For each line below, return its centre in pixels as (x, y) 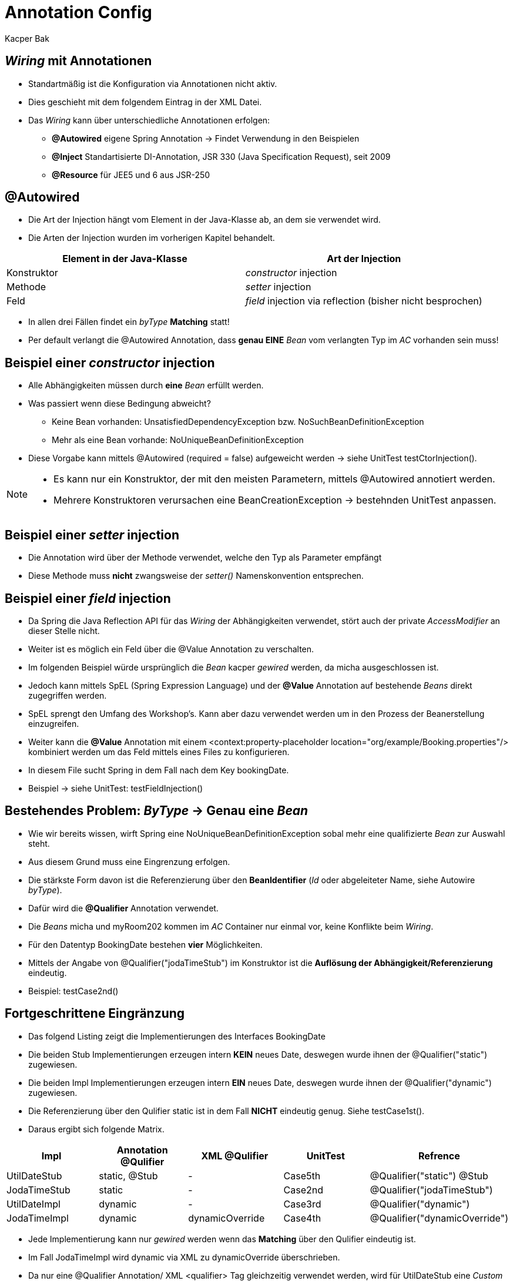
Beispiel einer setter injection (92, 535)
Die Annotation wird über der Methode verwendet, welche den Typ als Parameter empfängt (205, 558)
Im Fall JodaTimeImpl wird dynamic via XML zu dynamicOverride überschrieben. (184, 1257)
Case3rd (302, 1204)
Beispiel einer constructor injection (110, 363)
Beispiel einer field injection (88, 598)
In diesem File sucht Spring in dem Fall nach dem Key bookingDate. (159, 770)
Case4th (302, 1218)
